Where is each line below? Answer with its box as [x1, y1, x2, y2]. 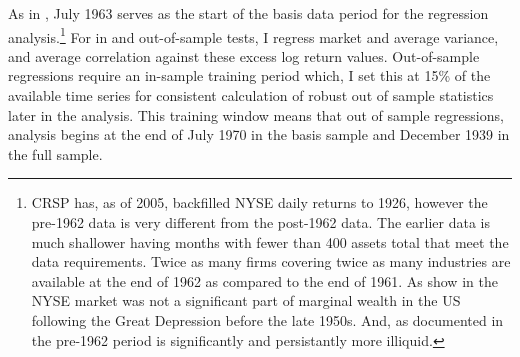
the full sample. [8, 143, 103, 164]
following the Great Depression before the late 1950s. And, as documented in [31, 309, 504, 330]
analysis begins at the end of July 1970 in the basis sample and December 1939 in [8, 124, 510, 145]
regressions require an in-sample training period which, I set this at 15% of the [8, 65, 491, 86]
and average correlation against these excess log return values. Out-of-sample [8, 45, 480, 66]
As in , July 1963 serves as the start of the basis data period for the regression [8, 3, 489, 23]
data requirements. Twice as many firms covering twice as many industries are [31, 251, 511, 272]
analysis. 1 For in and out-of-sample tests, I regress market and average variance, [8, 23, 499, 47]
